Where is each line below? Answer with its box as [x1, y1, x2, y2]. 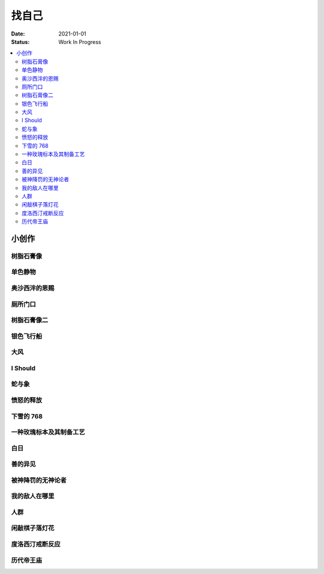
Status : [11, 38, 30, 45]
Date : [11, 30, 25, 37]
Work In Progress [58, 38, 101, 45]
